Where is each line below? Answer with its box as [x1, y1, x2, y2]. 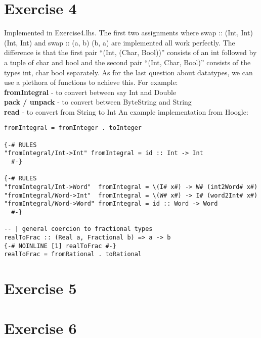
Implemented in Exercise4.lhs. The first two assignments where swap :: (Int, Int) [4, 27, 253, 38]
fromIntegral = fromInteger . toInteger [4, 124, 142, 132]
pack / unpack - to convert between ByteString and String [4, 96, 192, 107]
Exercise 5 [4, 278, 77, 299]
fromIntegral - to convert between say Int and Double [4, 86, 177, 97]
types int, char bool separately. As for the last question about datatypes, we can [4, 67, 253, 77]
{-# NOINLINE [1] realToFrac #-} [4, 242, 116, 250]
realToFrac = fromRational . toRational [4, 251, 142, 258]
